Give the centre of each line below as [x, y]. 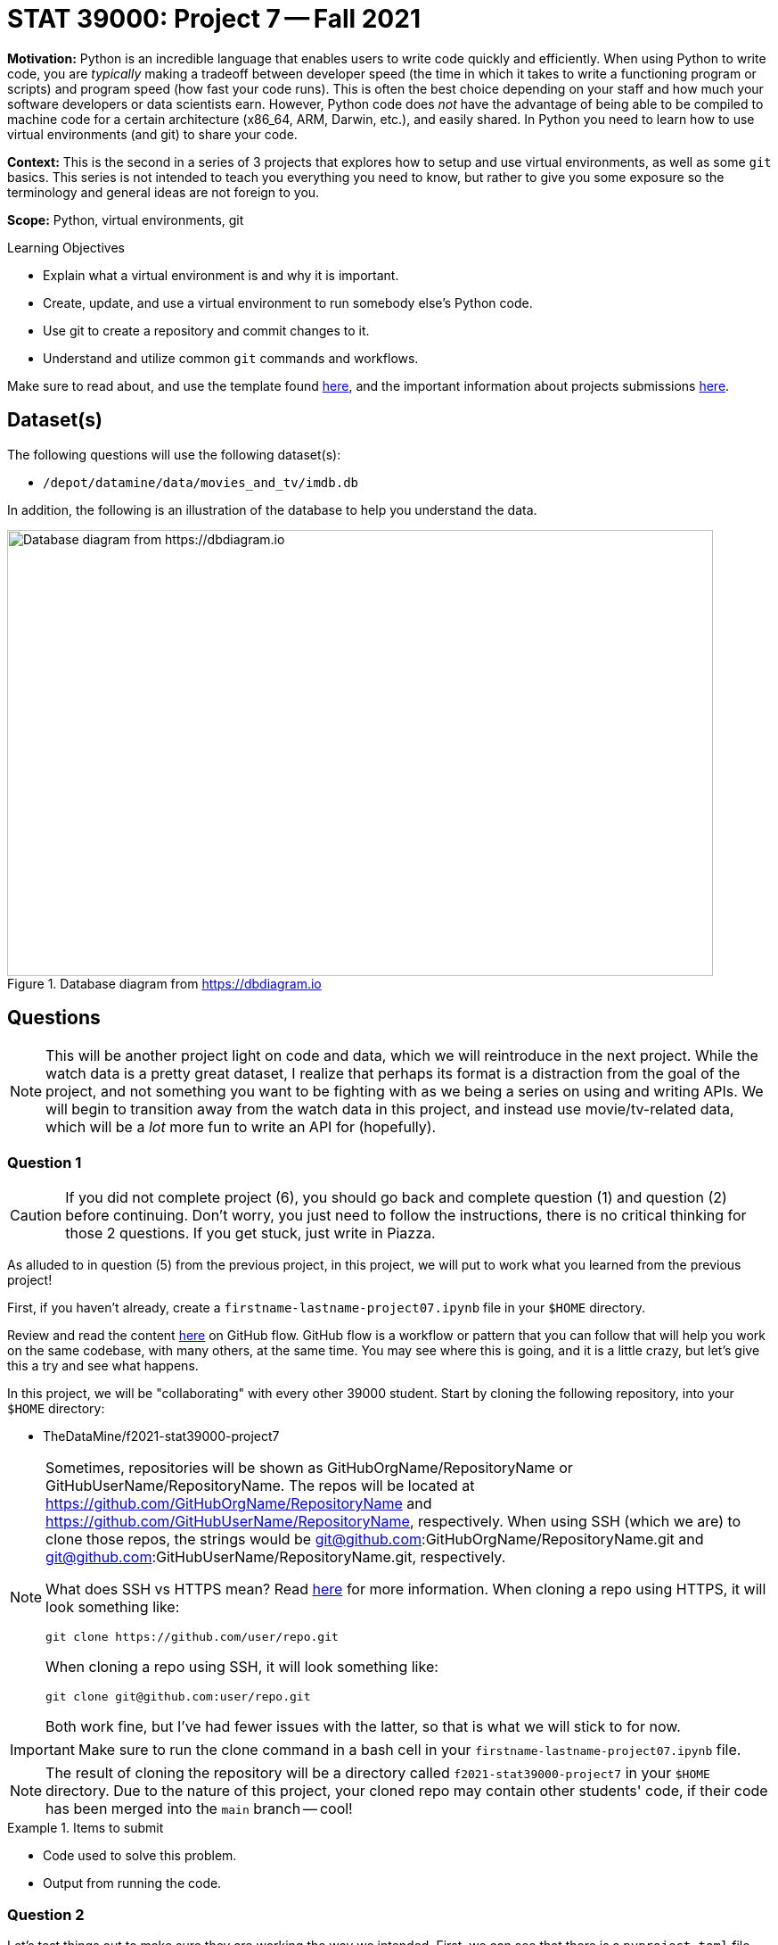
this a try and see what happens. [103, 1366]
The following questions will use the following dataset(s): [174, 454]
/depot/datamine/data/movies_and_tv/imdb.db [201, 482]
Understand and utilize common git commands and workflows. [231, 358]
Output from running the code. [132, 1883]
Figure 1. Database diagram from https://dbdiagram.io [164, 983]
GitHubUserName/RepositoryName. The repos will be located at [260, 1486]
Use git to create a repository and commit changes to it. [206, 330]
